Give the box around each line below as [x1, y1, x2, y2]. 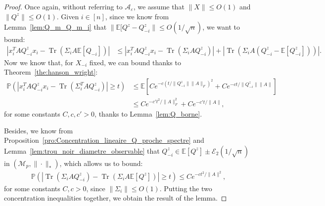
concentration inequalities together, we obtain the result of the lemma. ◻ [4, 193, 227, 203]
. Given [56, 11, 79, 21]
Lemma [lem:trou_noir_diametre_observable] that [4, 145, 160, 156]
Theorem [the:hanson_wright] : [4, 67, 98, 77]
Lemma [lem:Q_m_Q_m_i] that [4, 22, 107, 32]
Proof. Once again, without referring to [4, 1, 123, 11]
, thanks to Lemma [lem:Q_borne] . [94, 109, 202, 119]
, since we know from [105, 11, 169, 21]
